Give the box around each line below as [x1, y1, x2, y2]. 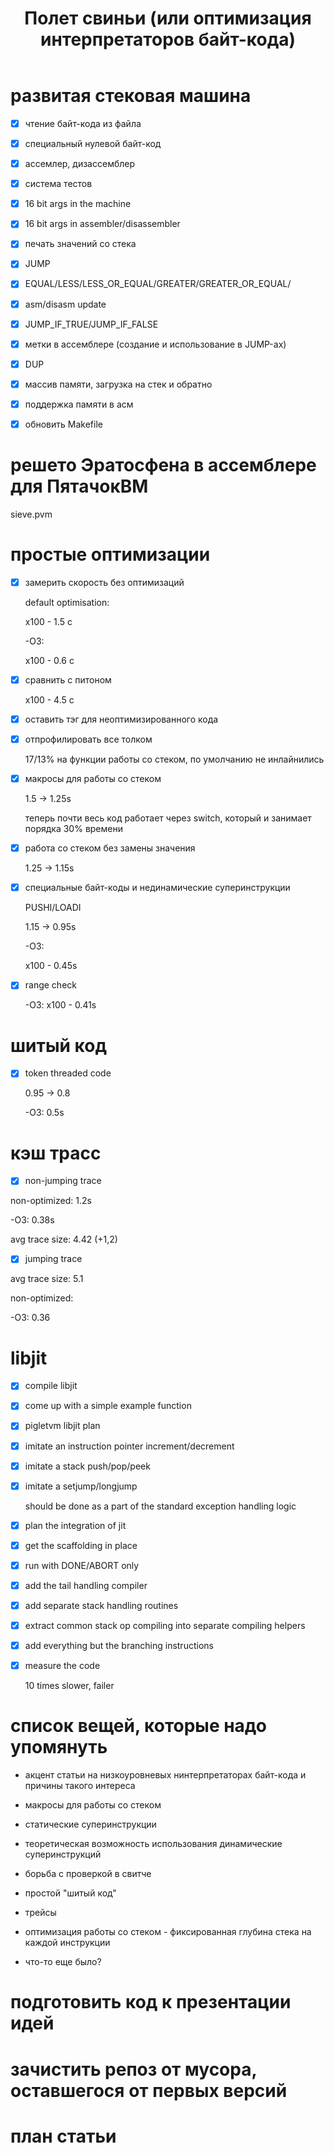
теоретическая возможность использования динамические [24, 1838, 283, 1850]
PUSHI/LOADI [24, 902, 82, 914]
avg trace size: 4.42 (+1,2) [10, 1233, 118, 1246]
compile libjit [24, 1380, 78, 1392]
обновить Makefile [24, 418, 103, 430]
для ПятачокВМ [10, 475, 149, 498]
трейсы [24, 1907, 57, 1919]
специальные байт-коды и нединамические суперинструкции [24, 882, 291, 894]
